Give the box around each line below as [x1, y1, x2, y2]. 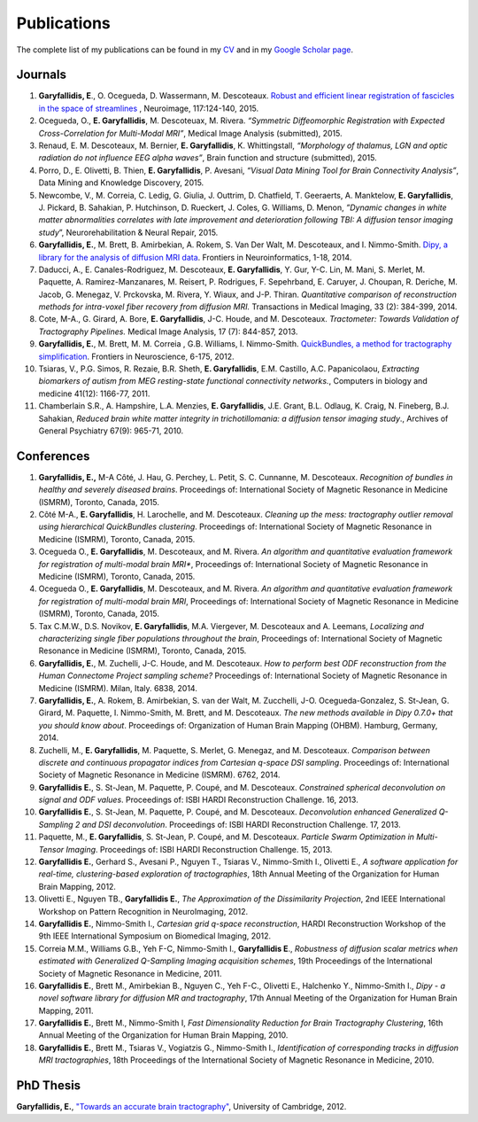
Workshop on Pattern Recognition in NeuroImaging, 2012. [38, 906, 249, 916]
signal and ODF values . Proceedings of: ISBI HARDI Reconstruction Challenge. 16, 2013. [38, 794, 358, 806]
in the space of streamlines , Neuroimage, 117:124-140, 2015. [38, 103, 259, 113]
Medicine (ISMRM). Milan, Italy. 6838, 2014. [38, 682, 198, 693]
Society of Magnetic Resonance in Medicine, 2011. [38, 968, 222, 978]
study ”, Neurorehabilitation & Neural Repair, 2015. [38, 227, 219, 238]
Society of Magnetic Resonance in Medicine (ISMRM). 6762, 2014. [38, 769, 281, 780]
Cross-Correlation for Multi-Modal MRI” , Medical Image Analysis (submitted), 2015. [38, 128, 343, 138]
